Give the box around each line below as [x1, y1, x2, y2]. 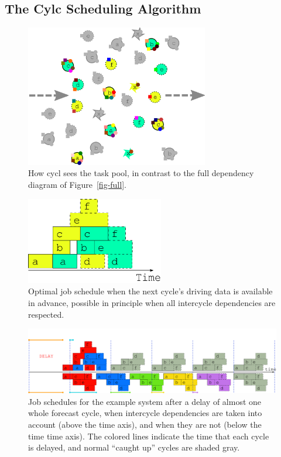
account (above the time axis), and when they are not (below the [28, 418, 262, 430]
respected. [28, 308, 64, 320]
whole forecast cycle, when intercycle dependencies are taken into [28, 407, 262, 419]
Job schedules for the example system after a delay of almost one [28, 395, 262, 407]
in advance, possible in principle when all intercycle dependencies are [28, 297, 276, 309]
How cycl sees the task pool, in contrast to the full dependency [28, 167, 254, 179]
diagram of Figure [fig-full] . [28, 178, 126, 191]
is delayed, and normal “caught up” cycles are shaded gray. [28, 441, 240, 453]
